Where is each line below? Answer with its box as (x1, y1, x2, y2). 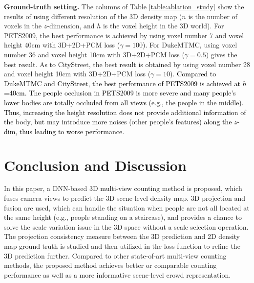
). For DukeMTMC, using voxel (143, 40, 237, 50)
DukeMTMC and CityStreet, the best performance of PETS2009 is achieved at (4, 78, 240, 88)
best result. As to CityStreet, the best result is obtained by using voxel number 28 (4, 59, 250, 69)
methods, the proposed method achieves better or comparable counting (4, 260, 217, 270)
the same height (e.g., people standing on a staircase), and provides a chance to (4, 212, 242, 222)
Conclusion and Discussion (4, 155, 187, 175)
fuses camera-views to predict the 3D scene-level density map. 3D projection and (4, 193, 245, 203)
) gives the (206, 49, 237, 59)
